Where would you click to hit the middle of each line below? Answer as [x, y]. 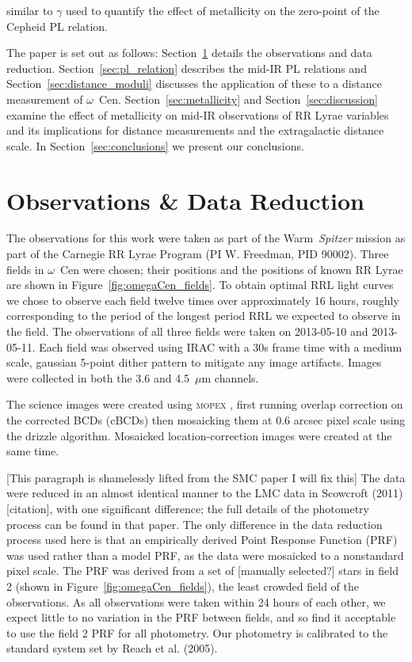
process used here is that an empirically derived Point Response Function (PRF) [202, 540]
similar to [30, 10]
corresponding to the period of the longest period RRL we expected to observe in [204, 316]
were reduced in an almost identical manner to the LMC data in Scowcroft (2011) [205, 493]
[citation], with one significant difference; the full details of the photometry [188, 508]
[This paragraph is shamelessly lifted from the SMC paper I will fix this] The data [206, 477]
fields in [25, 269]
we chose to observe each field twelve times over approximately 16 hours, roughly [203, 300]
